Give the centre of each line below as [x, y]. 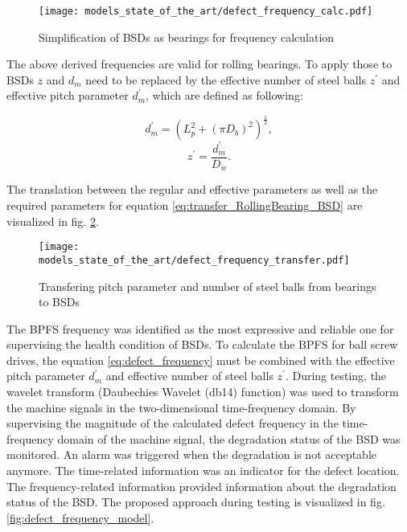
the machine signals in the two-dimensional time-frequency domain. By [181, 407]
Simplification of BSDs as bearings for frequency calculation [187, 37]
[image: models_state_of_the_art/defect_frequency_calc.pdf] [206, 11]
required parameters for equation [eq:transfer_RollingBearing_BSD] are [185, 205]
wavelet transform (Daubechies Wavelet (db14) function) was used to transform [203, 392]
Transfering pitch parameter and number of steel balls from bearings [208, 286]
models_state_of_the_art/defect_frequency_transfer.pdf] [194, 260]
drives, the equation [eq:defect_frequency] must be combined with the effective [201, 360]
